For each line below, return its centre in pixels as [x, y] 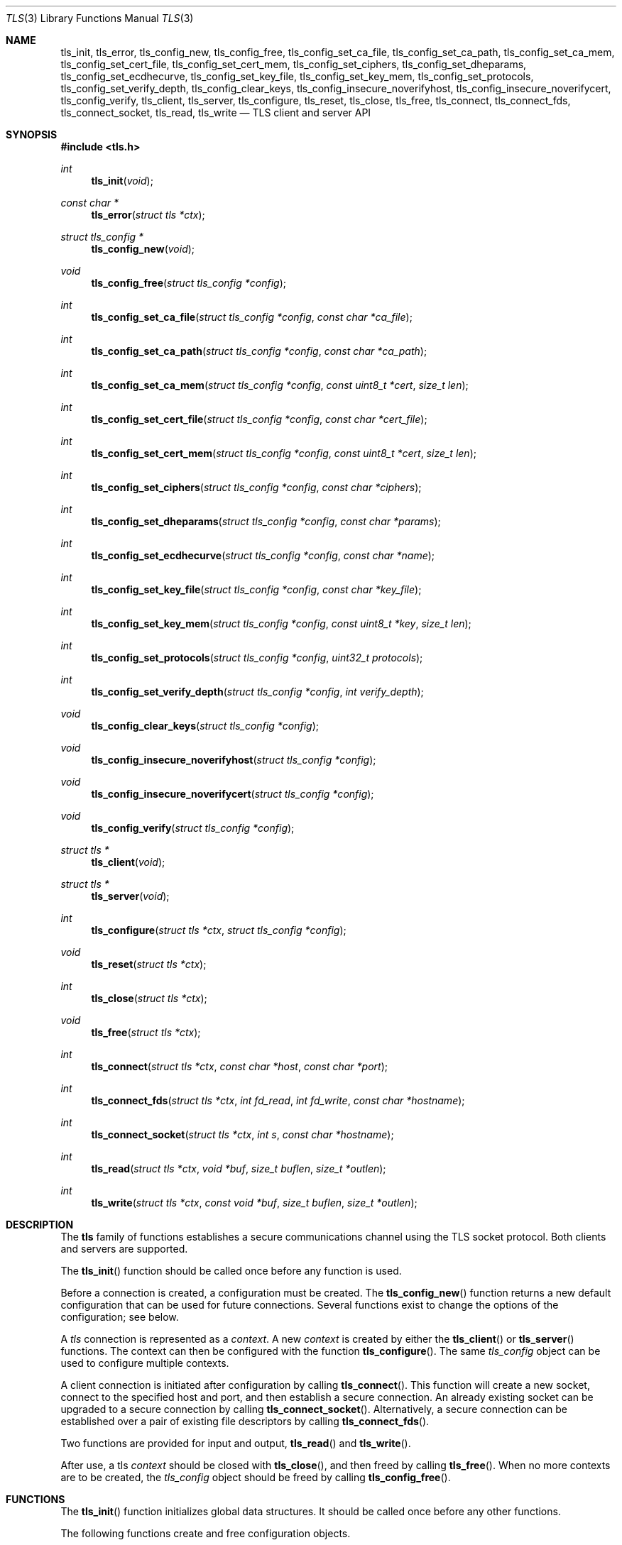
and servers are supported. [124, 1249]
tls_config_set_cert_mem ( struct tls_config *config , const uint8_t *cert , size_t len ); [284, 453]
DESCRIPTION [40, 1225]
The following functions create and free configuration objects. [206, 1533]
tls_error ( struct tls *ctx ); [148, 215]
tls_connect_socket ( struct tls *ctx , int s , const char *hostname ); [242, 1134]
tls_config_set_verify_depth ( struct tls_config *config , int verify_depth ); [257, 692]
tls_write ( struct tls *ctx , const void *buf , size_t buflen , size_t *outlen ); [254, 1203]
